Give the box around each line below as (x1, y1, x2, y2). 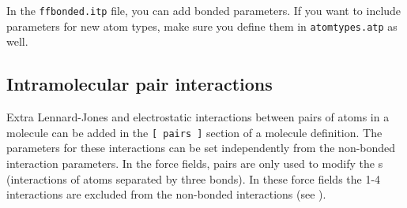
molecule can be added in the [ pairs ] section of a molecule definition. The (6, 124, 383, 140)
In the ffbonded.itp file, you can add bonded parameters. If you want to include (6, 2, 401, 18)
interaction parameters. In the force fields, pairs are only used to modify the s (6, 154, 383, 171)
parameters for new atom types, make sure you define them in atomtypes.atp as (6, 17, 398, 34)
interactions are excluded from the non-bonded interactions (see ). (6, 186, 326, 202)
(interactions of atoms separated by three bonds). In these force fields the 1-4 (6, 170, 381, 187)
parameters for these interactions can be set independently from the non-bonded (6, 139, 396, 156)
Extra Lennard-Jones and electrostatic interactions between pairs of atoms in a (6, 109, 390, 125)
